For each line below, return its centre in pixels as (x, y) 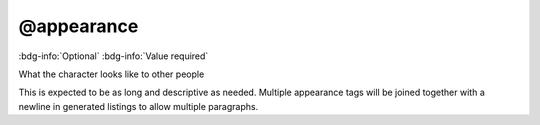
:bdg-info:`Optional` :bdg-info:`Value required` (113, 56)
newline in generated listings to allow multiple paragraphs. (138, 106)
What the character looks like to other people (111, 74)
